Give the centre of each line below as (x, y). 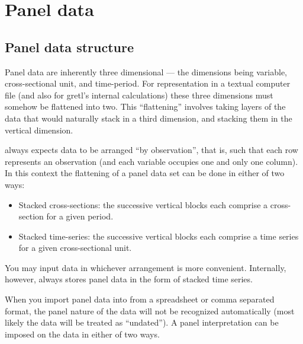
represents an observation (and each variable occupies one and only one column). (151, 161)
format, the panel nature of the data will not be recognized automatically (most (150, 310)
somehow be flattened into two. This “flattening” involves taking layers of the (145, 106)
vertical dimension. (39, 130)
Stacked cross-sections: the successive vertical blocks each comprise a (143, 204)
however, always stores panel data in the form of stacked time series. (129, 279)
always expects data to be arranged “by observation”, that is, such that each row (151, 150)
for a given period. (80, 216)
